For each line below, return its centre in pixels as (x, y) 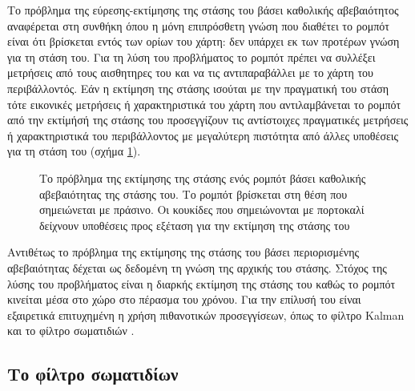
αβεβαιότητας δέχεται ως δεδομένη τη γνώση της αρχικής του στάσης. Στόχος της (197, 267)
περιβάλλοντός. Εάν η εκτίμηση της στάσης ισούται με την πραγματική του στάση (198, 88)
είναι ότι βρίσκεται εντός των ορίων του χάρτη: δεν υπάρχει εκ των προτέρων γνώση (203, 41)
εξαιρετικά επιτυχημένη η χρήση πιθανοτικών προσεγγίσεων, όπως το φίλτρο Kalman (206, 314)
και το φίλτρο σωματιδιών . (71, 331)
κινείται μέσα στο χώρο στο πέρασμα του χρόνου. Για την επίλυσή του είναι (184, 299)
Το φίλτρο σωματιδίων (93, 374)
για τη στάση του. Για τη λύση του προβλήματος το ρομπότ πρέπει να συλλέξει (191, 56)
